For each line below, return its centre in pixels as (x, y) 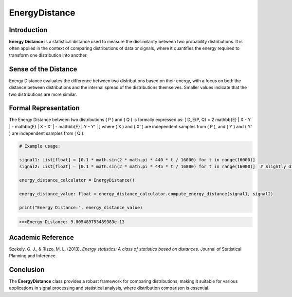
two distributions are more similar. (43, 94)
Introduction (28, 30)
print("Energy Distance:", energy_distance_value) (81, 207)
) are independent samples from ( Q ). (47, 133)
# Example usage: (40, 146)
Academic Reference (41, 237)
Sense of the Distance (43, 69)
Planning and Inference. (33, 256)
